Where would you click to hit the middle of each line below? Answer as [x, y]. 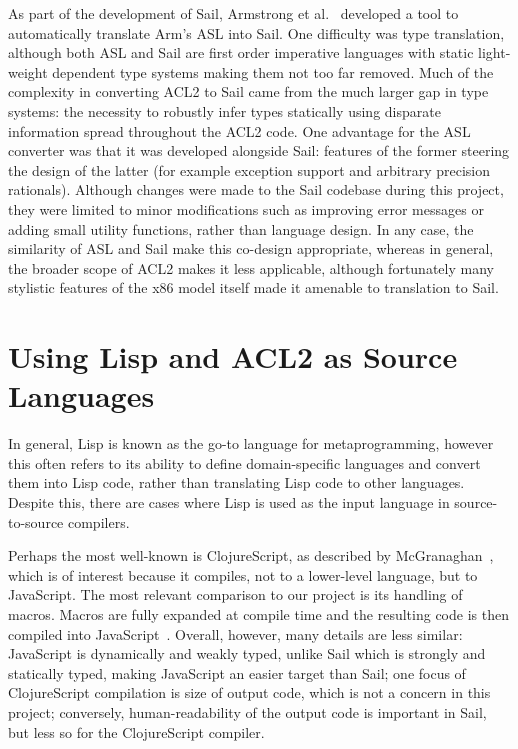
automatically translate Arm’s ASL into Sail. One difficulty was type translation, [256, 32]
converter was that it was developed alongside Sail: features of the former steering [259, 150]
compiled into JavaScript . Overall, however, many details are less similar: [235, 633]
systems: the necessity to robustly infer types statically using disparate [224, 110]
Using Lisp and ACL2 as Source [233, 356]
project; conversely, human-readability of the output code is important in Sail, [247, 711]
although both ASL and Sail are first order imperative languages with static [241, 52]
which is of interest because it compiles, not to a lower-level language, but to [243, 574]
